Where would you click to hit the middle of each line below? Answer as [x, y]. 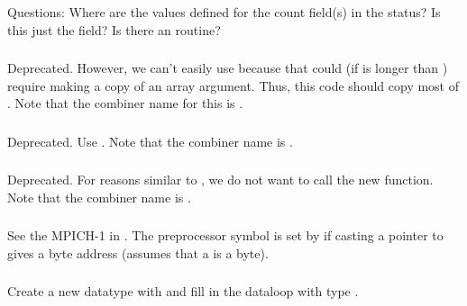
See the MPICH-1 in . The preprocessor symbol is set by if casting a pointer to [225, 235]
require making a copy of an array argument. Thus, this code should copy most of [233, 85]
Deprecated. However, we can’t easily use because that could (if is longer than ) [228, 68]
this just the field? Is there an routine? [114, 29]
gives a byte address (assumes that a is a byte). [138, 252]
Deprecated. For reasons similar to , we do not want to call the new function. [220, 180]
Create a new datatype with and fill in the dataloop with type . [183, 291]
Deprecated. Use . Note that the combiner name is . [150, 141]
